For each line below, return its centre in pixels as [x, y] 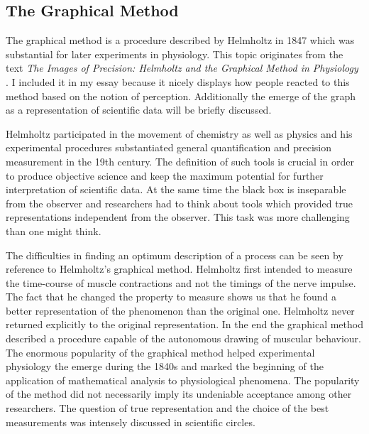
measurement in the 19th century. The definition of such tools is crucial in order [180, 161]
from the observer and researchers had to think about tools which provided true [180, 203]
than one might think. [54, 230]
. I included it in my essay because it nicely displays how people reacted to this [178, 81]
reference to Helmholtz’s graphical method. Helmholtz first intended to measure [179, 269]
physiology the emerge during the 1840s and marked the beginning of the [165, 366]
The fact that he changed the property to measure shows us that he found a [171, 297]
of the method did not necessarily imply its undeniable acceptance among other [179, 394]
